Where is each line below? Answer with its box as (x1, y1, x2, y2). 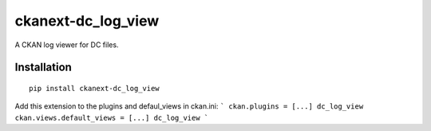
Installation (14, 61, 72, 74)
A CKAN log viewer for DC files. (14, 40, 119, 50)
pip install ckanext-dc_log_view (29, 84, 160, 93)
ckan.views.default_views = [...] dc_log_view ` (14, 113, 209, 122)
